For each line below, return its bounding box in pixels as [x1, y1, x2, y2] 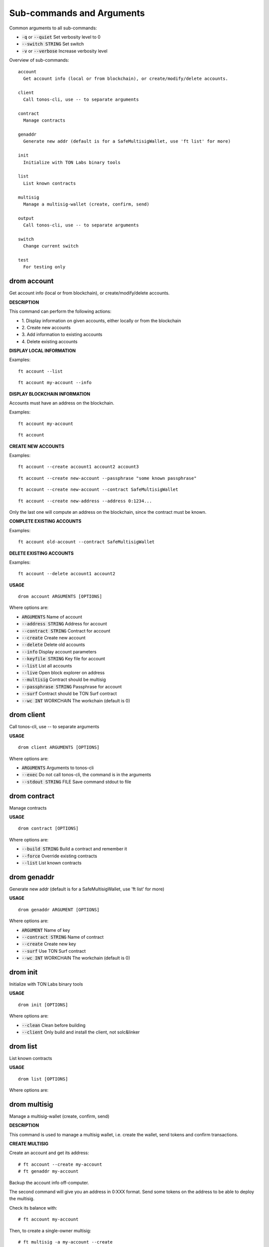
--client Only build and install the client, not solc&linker [21, 1029, 140, 1035]
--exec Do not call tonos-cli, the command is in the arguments [21, 772, 151, 778]
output [18, 215, 34, 221]
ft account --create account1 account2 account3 [18, 464, 139, 470]
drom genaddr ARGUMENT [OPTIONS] [18, 907, 100, 912]
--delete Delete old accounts [21, 641, 85, 648]
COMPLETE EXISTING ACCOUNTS [9, 518, 82, 524]
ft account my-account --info [18, 380, 92, 386]
